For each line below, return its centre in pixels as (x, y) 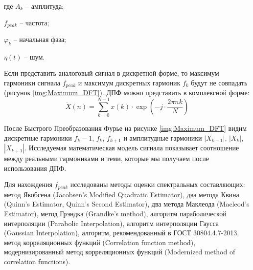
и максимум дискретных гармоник (129, 83)
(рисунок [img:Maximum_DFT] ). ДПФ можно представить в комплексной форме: (127, 93)
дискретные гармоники (38, 137)
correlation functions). (37, 261)
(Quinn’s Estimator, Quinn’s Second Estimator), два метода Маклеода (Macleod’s (127, 204)
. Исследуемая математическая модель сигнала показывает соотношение (132, 148)
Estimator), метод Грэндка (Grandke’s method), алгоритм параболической (115, 214)
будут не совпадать (219, 83)
